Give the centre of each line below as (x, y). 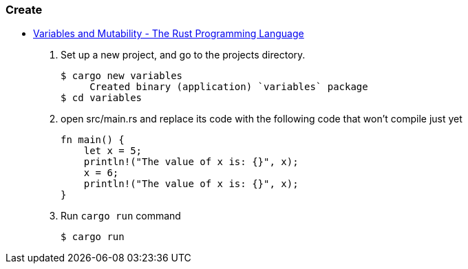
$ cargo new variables (122, 76)
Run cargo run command (121, 216)
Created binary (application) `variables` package (229, 87)
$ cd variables (102, 98)
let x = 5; (113, 151)
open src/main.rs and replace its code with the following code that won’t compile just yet (262, 119)
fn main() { (93, 140)
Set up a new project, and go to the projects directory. (183, 55)
